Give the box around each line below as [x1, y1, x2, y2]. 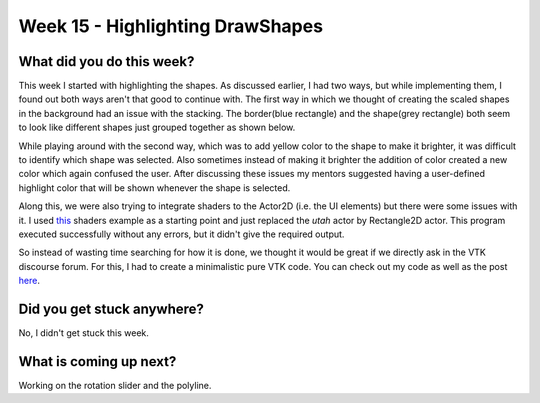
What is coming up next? [18, 353, 177, 370]
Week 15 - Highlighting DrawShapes [18, 15, 324, 37]
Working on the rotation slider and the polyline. [18, 379, 212, 391]
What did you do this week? [18, 53, 195, 70]
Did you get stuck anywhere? [18, 300, 205, 317]
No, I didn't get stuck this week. [18, 327, 150, 339]
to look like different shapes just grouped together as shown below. [18, 121, 296, 134]
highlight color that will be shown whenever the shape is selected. [18, 181, 291, 194]
